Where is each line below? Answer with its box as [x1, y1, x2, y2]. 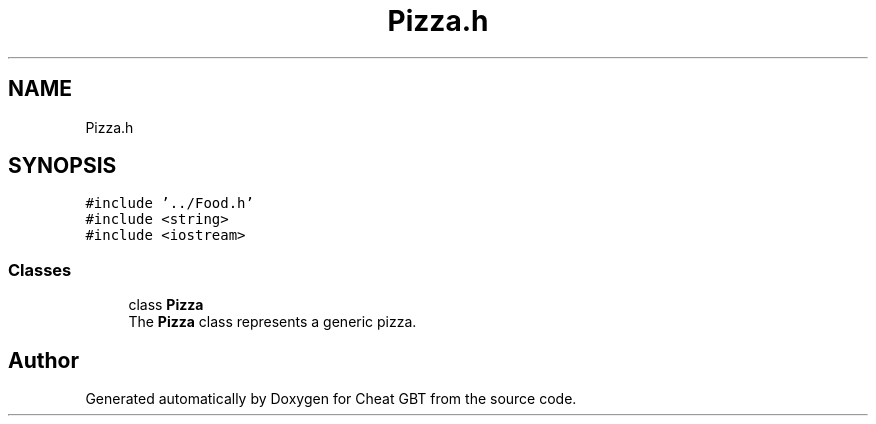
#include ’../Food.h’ [85, 195, 254, 212]
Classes [8, 259, 72, 280]
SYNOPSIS [8, 153, 117, 179]
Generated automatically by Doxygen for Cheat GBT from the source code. [85, 390, 577, 408]
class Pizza [128, 296, 204, 314]
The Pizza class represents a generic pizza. [128, 313, 417, 331]
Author [8, 347, 79, 373]
